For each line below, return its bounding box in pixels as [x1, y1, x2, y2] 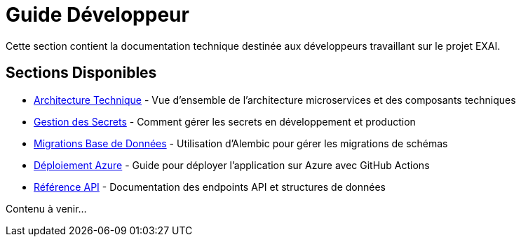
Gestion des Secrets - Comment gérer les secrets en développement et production [34, 115, 416, 128]
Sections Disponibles [6, 64, 157, 82]
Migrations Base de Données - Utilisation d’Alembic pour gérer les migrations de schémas [34, 137, 448, 149]
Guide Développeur [6, 3, 189, 27]
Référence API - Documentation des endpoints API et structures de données [34, 180, 386, 193]
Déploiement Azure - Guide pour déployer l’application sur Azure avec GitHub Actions [34, 159, 430, 171]
